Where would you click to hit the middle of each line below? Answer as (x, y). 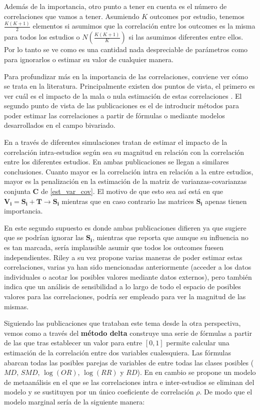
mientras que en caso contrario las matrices (128, 201)
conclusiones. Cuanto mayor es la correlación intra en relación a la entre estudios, (129, 171)
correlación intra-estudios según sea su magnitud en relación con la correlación (124, 152)
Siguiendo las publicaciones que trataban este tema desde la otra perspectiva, (122, 323)
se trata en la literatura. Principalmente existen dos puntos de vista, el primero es (129, 86)
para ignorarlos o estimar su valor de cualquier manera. (89, 59)
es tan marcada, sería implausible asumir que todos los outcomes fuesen (114, 247)
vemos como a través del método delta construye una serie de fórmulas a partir (128, 333)
